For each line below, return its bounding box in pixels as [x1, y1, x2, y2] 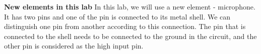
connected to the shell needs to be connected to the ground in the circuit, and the [4, 30, 257, 41]
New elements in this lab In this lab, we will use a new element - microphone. [4, 1, 255, 11]
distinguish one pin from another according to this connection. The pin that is [4, 21, 246, 31]
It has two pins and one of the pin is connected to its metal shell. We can [4, 11, 231, 21]
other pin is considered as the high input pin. [4, 40, 144, 51]
